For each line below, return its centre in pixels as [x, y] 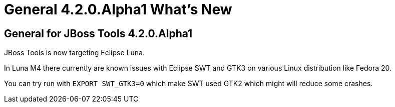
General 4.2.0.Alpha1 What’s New [118, 9]
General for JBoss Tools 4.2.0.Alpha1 [98, 33]
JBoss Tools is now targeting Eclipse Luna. [74, 53]
